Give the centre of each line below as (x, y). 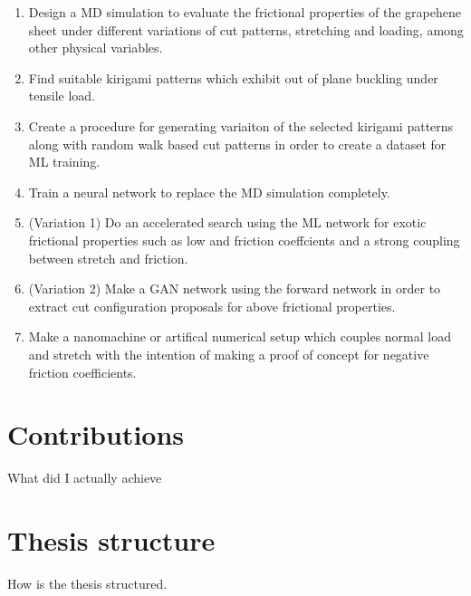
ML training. (64, 162)
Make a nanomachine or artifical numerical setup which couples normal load (240, 336)
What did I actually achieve (85, 478)
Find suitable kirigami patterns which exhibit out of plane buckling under (233, 77)
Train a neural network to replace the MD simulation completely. (209, 192)
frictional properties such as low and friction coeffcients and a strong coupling (244, 240)
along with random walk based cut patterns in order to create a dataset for (237, 144)
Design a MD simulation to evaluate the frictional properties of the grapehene (245, 12)
